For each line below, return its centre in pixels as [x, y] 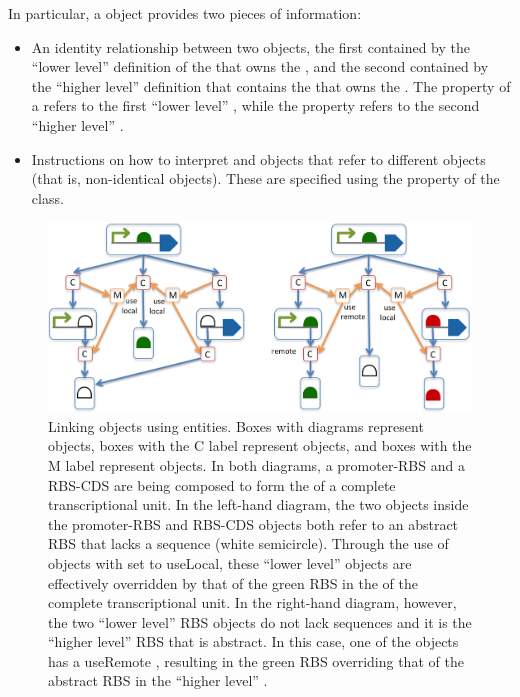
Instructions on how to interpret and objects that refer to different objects [258, 158]
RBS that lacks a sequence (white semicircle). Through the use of [248, 543]
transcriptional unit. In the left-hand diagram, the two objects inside [258, 504]
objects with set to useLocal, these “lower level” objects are [230, 562]
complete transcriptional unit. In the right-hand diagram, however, [252, 602]
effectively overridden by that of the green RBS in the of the [233, 582]
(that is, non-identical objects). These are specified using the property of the [265, 178]
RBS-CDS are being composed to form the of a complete [222, 484]
